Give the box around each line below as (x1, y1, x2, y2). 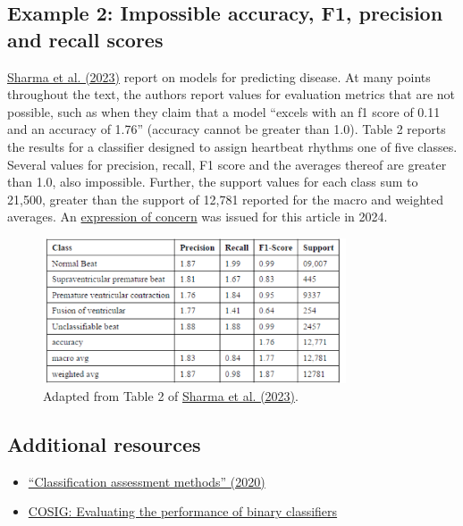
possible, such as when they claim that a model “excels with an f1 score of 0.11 (7, 102, 441, 121)
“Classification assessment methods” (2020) (28, 472, 265, 490)
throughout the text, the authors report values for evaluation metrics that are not (7, 85, 456, 104)
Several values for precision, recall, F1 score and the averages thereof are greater (7, 154, 447, 173)
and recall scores (7, 25, 164, 53)
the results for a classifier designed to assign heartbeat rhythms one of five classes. (7, 137, 458, 155)
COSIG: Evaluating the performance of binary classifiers (28, 502, 338, 521)
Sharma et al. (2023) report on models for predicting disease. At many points (7, 67, 431, 86)
